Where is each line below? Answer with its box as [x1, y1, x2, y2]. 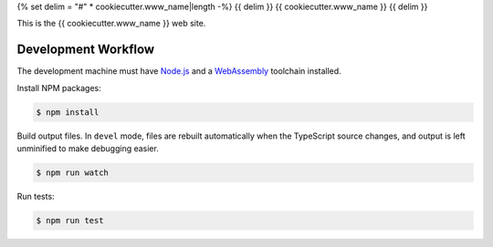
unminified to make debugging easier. [16, 143, 159, 154]
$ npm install [36, 107, 100, 118]
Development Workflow [16, 42, 155, 57]
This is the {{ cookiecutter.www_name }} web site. [16, 18, 206, 29]
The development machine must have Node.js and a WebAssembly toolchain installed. [16, 66, 341, 77]
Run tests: [16, 191, 55, 202]
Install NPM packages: [16, 82, 102, 93]
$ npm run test [36, 215, 104, 225]
